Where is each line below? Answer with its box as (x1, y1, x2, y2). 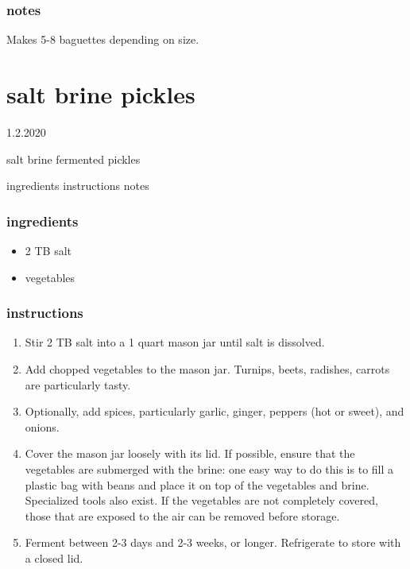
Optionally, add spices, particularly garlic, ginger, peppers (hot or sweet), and (25, 403, 404, 420)
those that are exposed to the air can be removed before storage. (25, 507, 340, 524)
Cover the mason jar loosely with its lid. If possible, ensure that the (25, 445, 355, 462)
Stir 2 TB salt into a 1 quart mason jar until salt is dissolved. (25, 334, 325, 350)
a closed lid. (25, 549, 83, 566)
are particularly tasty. (25, 376, 131, 393)
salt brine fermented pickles (6, 150, 141, 167)
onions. (25, 418, 60, 435)
